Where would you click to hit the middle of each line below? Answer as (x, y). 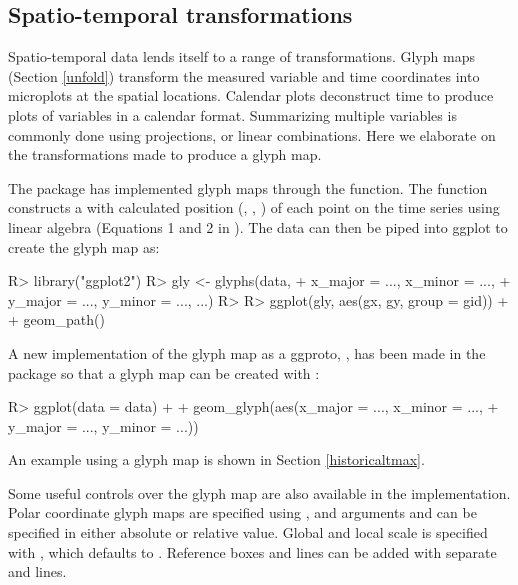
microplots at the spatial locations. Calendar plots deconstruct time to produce (251, 95)
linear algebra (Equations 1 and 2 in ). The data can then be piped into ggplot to (258, 226)
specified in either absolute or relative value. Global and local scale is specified (248, 532)
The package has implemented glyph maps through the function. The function (248, 187)
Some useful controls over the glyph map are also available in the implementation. (259, 492)
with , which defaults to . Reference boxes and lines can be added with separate (252, 551)
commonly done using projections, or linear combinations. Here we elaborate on (252, 134)
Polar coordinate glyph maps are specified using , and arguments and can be (242, 512)
